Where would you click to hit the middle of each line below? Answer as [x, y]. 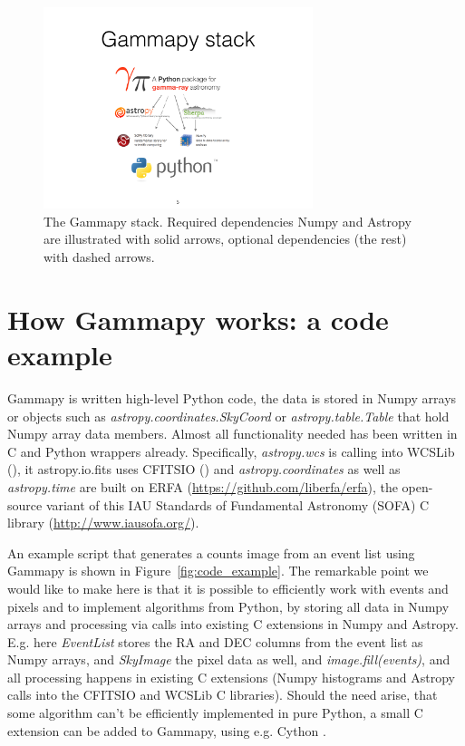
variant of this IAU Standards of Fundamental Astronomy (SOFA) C [237, 504]
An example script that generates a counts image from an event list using [211, 552]
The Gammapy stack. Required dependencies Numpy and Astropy [228, 221]
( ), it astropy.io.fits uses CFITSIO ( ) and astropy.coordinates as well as [204, 469]
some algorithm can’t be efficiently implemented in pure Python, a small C [215, 713]
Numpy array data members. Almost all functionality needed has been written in [232, 434]
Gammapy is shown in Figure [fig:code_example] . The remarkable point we [218, 571]
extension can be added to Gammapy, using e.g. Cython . [167, 730]
